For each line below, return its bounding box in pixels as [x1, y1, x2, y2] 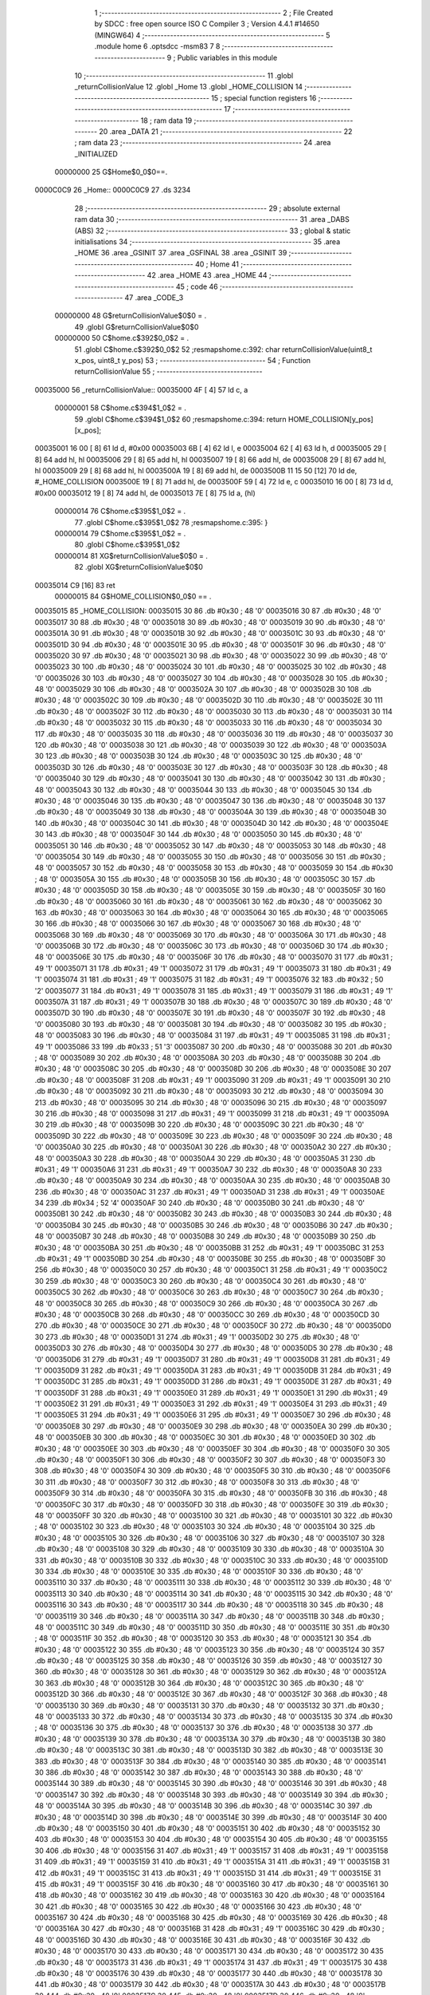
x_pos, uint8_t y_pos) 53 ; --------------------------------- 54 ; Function [74, 355, 311, 365]
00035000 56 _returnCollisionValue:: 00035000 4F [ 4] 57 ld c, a [34, 385, 248, 394]
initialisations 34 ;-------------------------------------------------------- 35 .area [74, 237, 341, 247]
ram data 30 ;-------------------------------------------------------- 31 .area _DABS [74, 215, 350, 224]
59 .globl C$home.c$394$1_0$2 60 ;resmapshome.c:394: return [74, 414, 287, 424]
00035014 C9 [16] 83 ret [34, 580, 115, 590]
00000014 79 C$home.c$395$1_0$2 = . [54, 529, 186, 539]
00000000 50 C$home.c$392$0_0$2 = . [54, 334, 190, 343]
